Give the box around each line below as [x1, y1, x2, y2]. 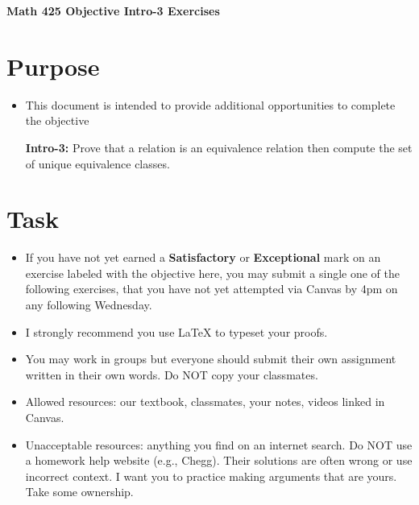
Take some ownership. [25, 483, 134, 500]
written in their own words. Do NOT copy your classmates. [25, 366, 318, 383]
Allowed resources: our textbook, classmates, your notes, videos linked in [25, 393, 385, 410]
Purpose [6, 49, 100, 82]
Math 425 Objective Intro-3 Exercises [6, 2, 220, 19]
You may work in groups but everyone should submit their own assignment [25, 350, 396, 367]
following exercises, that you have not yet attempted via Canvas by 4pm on [25, 280, 398, 297]
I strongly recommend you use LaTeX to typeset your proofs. [25, 323, 328, 340]
